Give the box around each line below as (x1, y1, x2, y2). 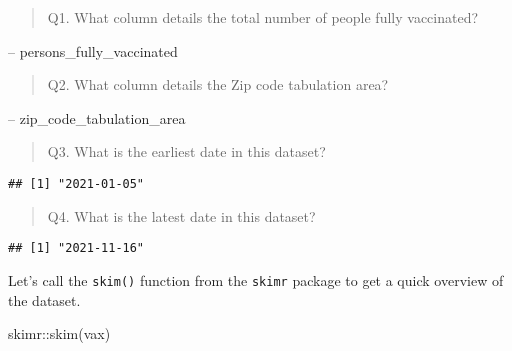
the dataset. (8, 289, 81, 310)
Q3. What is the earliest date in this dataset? (47, 141, 326, 162)
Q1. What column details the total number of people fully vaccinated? (47, 7, 479, 27)
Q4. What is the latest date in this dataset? (47, 205, 316, 226)
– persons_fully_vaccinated (8, 40, 178, 61)
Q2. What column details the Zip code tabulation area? (47, 74, 389, 95)
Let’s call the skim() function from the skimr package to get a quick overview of (8, 269, 504, 290)
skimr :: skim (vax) (8, 323, 111, 344)
